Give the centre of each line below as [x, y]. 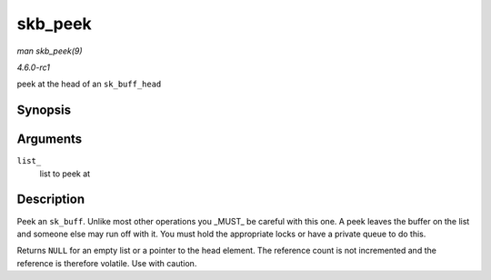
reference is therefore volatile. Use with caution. [107, 263]
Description [51, 200]
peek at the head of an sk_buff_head [89, 84]
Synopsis [44, 110]
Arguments [50, 140]
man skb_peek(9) [50, 51]
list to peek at [65, 174]
